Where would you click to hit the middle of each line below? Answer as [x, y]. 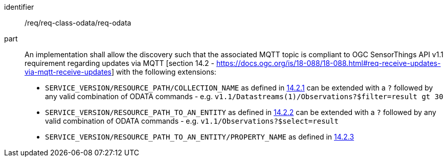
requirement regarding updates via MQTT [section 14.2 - [119, 63]
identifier [19, 7]
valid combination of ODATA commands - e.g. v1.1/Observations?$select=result [192, 121]
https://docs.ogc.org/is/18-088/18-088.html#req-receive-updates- [328, 63]
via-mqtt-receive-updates [68, 72]
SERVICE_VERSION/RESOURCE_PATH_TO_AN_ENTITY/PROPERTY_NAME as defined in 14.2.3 [200, 137]
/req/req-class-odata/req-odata [78, 23]
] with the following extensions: [164, 72]
